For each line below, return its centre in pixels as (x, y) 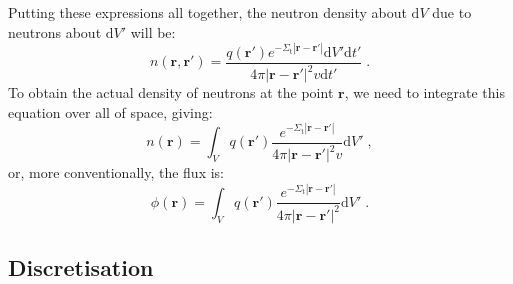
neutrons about (55, 31)
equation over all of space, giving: (110, 111)
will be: (153, 31)
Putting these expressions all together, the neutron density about (207, 12)
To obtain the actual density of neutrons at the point (171, 92)
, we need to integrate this (424, 92)
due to (452, 12)
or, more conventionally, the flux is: (116, 172)
